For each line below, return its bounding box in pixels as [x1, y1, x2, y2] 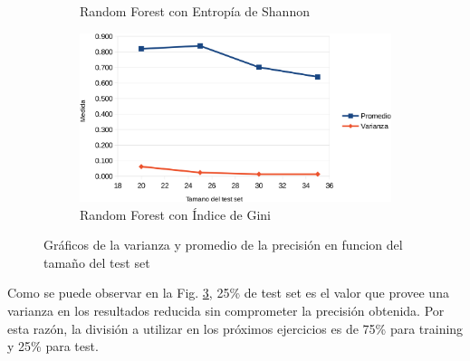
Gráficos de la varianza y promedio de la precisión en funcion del [43, 235, 403, 254]
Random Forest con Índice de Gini [80, 204, 271, 223]
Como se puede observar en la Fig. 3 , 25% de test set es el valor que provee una [7, 283, 449, 302]
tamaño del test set [43, 252, 150, 271]
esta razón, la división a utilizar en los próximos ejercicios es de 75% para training [7, 318, 464, 337]
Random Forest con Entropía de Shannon [80, 2, 310, 20]
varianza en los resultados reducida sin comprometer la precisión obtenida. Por [7, 301, 445, 319]
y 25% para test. [7, 337, 99, 356]
